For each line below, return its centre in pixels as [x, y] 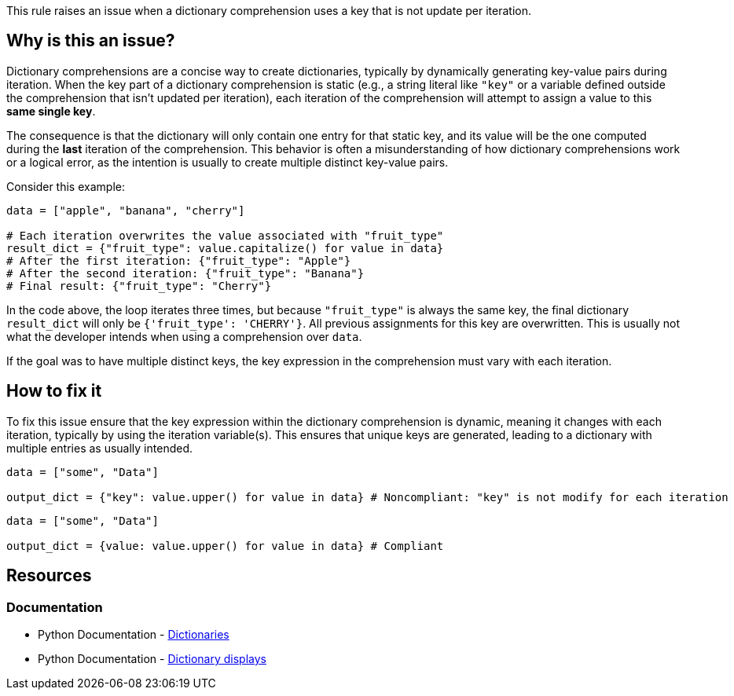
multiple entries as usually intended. [100, 448]
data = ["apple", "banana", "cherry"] [126, 210]
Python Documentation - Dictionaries [134, 634]
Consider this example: [66, 186]
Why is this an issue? [91, 41]
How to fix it [54, 391]
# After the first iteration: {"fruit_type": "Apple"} [179, 260]
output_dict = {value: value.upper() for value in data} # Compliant [225, 546]
